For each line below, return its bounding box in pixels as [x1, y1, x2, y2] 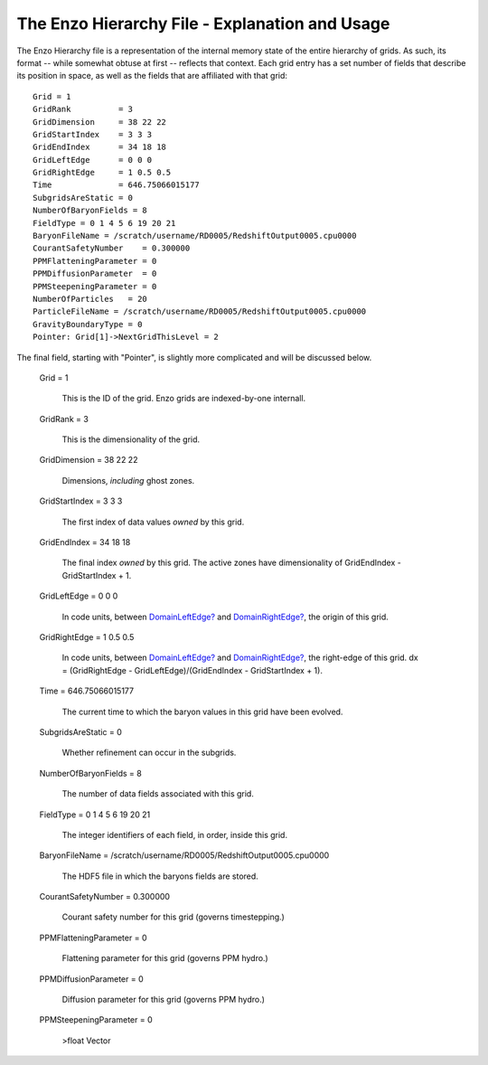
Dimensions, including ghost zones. [61, 475, 195, 485]
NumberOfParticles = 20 [33, 294, 148, 304]
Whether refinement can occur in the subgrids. [61, 747, 237, 759]
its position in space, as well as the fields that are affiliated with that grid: [16, 71, 288, 81]
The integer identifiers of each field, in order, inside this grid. [61, 829, 288, 840]
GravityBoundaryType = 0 [33, 319, 143, 329]
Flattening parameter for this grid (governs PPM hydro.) [61, 953, 268, 964]
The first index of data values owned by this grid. [61, 516, 245, 527]
